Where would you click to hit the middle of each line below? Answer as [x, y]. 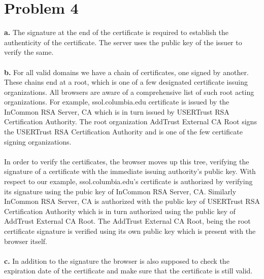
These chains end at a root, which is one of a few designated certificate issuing [126, 82]
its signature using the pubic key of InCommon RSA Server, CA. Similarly [120, 191]
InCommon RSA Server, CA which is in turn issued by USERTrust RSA [117, 111]
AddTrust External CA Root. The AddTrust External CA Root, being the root [127, 221]
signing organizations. [38, 141]
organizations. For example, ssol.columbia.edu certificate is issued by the [117, 102]
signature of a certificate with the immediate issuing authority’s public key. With [130, 171]
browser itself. [26, 241]
